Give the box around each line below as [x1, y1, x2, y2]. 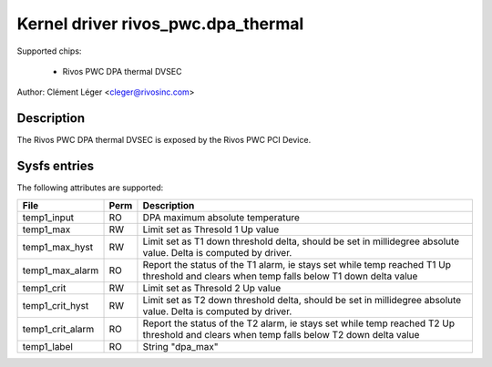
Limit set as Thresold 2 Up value [142, 281, 282, 294]
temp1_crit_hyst [22, 299, 89, 311]
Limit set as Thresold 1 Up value [142, 223, 280, 236]
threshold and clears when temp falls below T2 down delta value [142, 328, 420, 341]
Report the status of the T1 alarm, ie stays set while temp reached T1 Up [142, 258, 451, 270]
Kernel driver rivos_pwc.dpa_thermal [16, 14, 304, 34]
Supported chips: [16, 46, 82, 56]
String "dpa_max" [142, 340, 219, 352]
